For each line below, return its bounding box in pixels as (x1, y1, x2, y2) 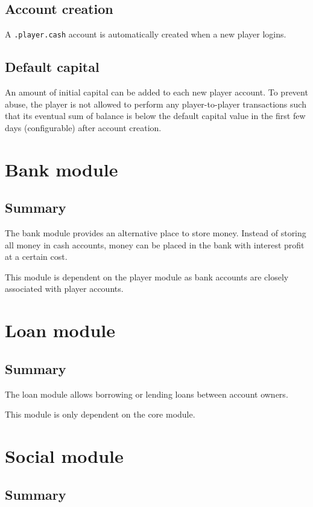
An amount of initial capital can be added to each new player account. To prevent (5, 86, 308, 98)
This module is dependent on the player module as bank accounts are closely (5, 270, 289, 283)
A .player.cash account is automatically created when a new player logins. (5, 28, 286, 40)
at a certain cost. (5, 250, 68, 263)
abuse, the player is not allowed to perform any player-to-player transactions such (5, 97, 306, 110)
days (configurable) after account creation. (5, 121, 162, 134)
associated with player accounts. (5, 282, 124, 295)
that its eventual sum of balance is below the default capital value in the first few (5, 109, 306, 122)
